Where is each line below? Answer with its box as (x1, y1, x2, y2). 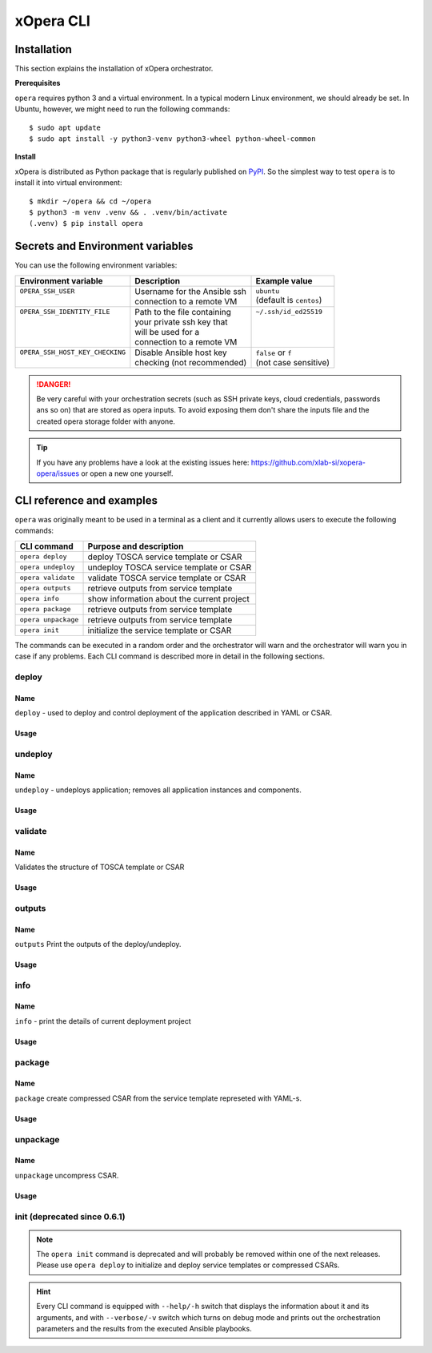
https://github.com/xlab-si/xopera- (250, 457, 366, 467)
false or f (255, 347, 292, 358)
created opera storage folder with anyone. (36, 417, 176, 426)
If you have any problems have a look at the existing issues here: (36, 457, 250, 467)
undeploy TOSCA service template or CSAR (87, 562, 252, 573)
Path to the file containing (134, 306, 232, 317)
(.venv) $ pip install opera (29, 219, 143, 228)
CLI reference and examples (14, 493, 158, 507)
